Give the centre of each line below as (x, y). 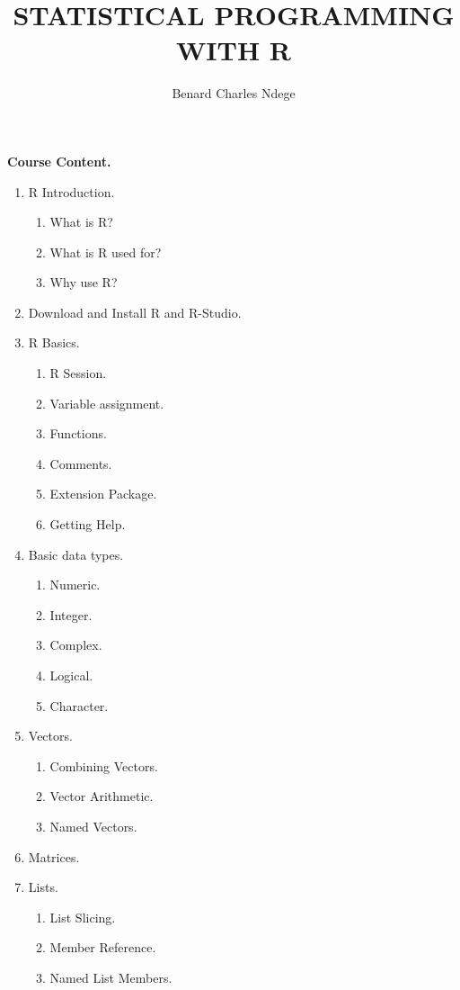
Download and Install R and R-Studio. (135, 312)
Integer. (71, 614)
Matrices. (54, 856)
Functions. (78, 433)
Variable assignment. (107, 403)
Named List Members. (111, 977)
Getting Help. (88, 524)
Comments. (81, 463)
